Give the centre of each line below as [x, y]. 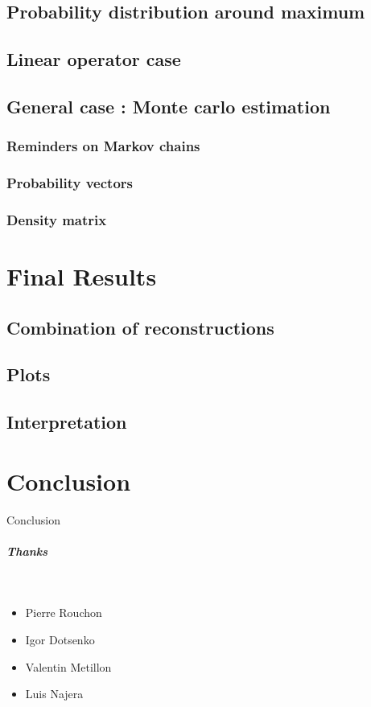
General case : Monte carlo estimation [169, 106]
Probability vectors [70, 183]
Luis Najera [54, 694]
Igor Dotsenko [60, 640]
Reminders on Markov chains [103, 146]
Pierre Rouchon [64, 612]
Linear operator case [94, 59]
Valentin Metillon [68, 666]
